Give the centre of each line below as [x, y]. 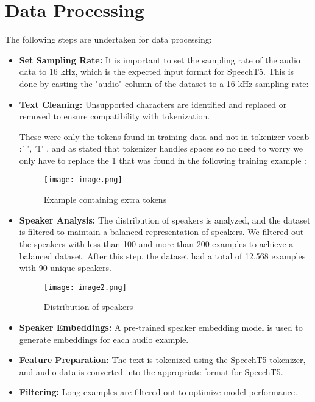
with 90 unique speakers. [65, 268]
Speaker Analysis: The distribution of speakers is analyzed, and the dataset [165, 220]
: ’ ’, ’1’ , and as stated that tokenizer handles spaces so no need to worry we [161, 148]
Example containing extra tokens [105, 199]
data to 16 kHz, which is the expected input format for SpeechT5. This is [157, 72]
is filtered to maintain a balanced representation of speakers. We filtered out [161, 232]
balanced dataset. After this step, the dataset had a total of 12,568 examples [162, 256]
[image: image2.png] [85, 287]
